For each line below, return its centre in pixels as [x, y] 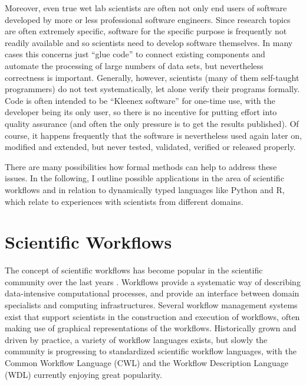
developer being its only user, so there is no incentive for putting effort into [141, 112]
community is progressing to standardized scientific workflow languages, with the [151, 351]
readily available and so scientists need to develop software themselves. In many [149, 42]
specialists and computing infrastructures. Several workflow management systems [151, 305]
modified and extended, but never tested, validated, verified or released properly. [150, 147]
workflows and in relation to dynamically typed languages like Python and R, [145, 189]
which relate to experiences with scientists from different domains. [124, 201]
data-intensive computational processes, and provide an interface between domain [152, 293]
